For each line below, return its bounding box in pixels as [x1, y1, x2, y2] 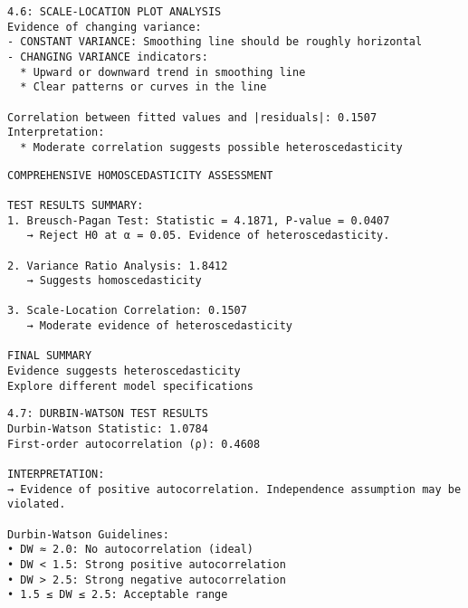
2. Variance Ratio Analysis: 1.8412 [7, 259, 228, 272]
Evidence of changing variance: [7, 20, 202, 33]
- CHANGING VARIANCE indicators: [7, 50, 208, 63]
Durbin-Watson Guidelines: [7, 527, 169, 541]
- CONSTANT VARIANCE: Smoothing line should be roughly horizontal [7, 35, 423, 49]
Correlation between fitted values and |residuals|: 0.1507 [7, 110, 377, 124]
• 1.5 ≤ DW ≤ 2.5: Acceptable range [7, 588, 228, 602]
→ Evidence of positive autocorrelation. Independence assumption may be [7, 482, 462, 496]
